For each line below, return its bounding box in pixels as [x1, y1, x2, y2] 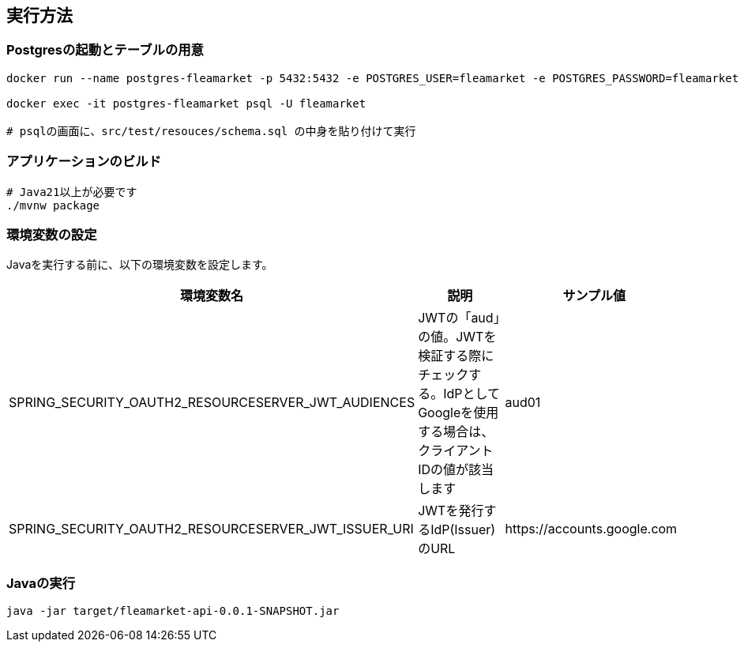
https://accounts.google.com [505, 521, 678, 537]
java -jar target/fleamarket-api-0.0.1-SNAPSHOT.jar [6, 605, 340, 618]
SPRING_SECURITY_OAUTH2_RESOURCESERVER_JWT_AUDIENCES [9, 394, 415, 411]
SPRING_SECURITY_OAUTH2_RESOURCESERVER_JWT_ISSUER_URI [9, 521, 414, 537]
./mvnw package [6, 198, 100, 212]
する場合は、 [418, 424, 494, 440]
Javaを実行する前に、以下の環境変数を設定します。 [6, 258, 273, 272]
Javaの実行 [6, 575, 76, 591]
